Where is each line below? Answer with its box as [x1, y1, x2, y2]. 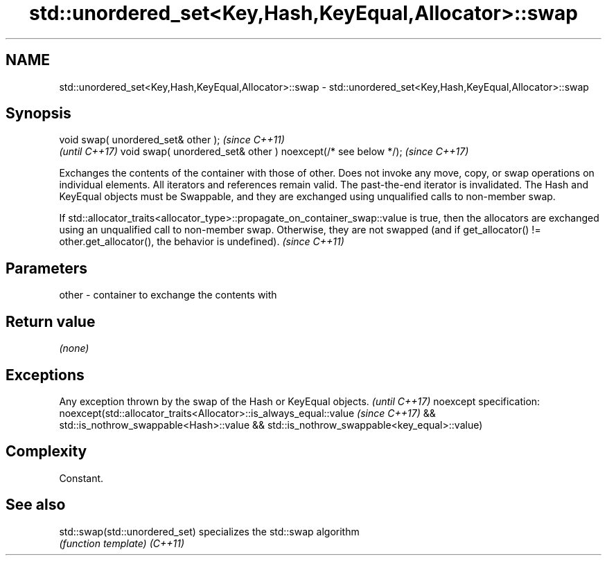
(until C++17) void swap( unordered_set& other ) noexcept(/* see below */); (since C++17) [59, 145, 469, 158]
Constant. [59, 472, 104, 484]
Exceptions [6, 366, 85, 384]
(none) [59, 342, 89, 355]
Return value [6, 312, 96, 330]
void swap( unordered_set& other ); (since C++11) [59, 134, 285, 146]
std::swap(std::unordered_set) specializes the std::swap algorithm [59, 525, 360, 537]
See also [6, 496, 66, 514]
